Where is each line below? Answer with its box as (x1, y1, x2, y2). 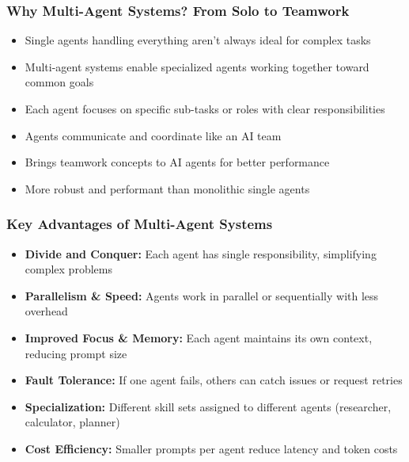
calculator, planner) (25, 414, 120, 430)
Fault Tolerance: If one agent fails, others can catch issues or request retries (25, 372, 403, 388)
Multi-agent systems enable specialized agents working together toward (25, 58, 369, 74)
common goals (25, 74, 94, 90)
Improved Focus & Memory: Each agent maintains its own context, (25, 329, 373, 346)
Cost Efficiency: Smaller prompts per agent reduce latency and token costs (25, 440, 398, 456)
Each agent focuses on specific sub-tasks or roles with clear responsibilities (25, 101, 385, 116)
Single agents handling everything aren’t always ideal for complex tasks (25, 32, 371, 48)
